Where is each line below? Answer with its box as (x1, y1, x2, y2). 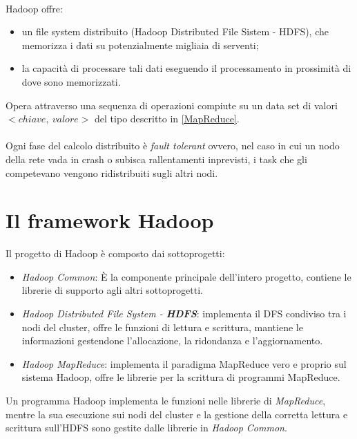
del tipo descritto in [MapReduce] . (95, 111, 240, 126)
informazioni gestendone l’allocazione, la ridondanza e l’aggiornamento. (21, 333, 323, 348)
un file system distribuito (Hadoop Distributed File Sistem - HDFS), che (21, 24, 329, 39)
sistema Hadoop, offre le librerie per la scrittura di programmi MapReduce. (21, 370, 340, 384)
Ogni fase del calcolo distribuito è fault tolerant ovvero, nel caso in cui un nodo (6, 138, 340, 153)
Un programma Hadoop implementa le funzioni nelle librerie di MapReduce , (6, 393, 326, 407)
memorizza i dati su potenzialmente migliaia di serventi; (21, 37, 259, 52)
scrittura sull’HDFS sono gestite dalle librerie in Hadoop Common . (6, 420, 287, 435)
